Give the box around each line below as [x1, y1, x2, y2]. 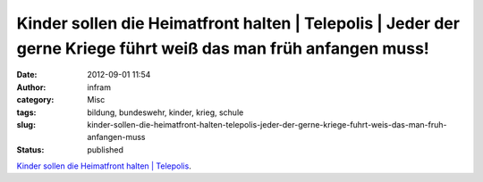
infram [87, 81, 112, 93]
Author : [16, 81, 47, 93]
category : [16, 95, 55, 105]
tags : [16, 107, 37, 118]
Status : [16, 144, 45, 155]
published [87, 144, 124, 155]
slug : [16, 119, 36, 129]
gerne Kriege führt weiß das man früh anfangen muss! [16, 38, 429, 58]
